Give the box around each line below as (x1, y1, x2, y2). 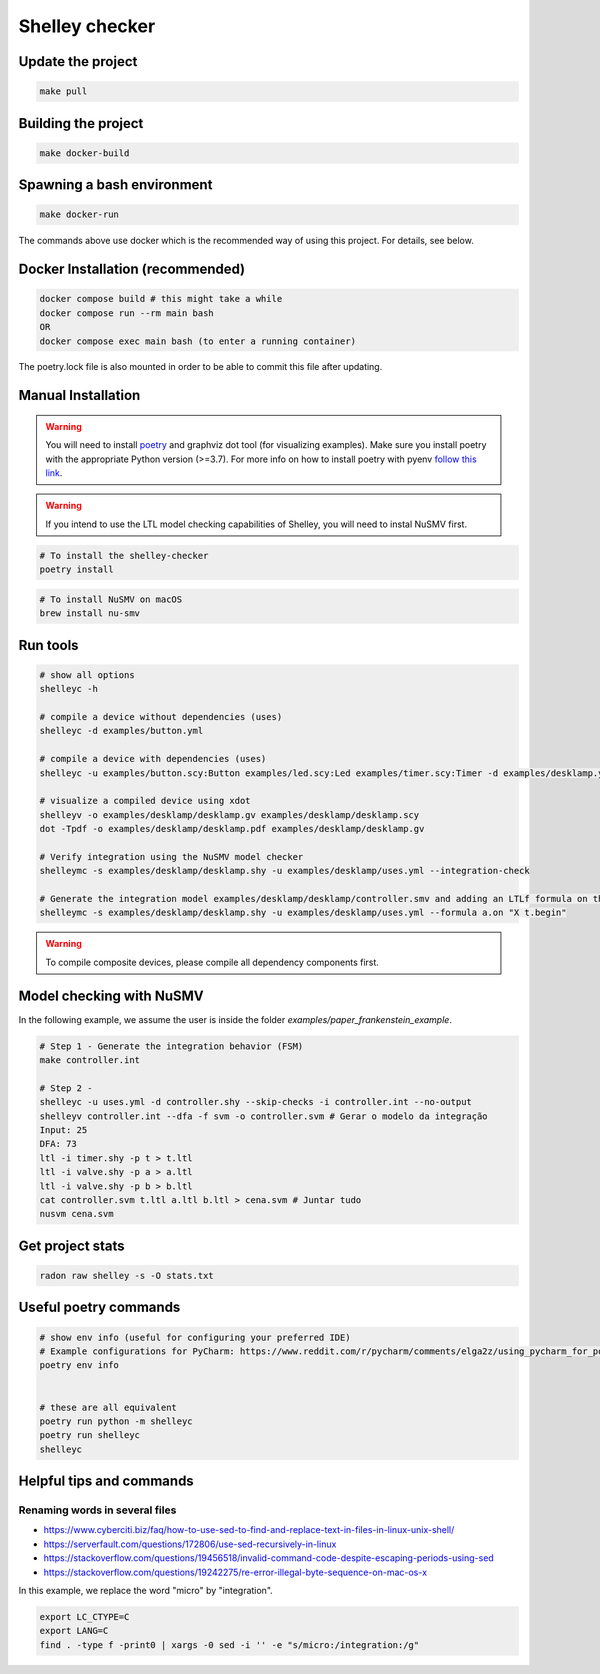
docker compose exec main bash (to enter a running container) (39, 335, 357, 347)
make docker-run (39, 209, 120, 220)
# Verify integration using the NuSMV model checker (39, 851, 304, 862)
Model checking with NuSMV (18, 987, 204, 1004)
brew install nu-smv (39, 608, 140, 619)
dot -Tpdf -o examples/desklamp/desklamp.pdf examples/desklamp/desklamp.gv (39, 823, 425, 835)
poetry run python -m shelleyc (39, 1415, 194, 1427)
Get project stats (18, 1237, 125, 1254)
